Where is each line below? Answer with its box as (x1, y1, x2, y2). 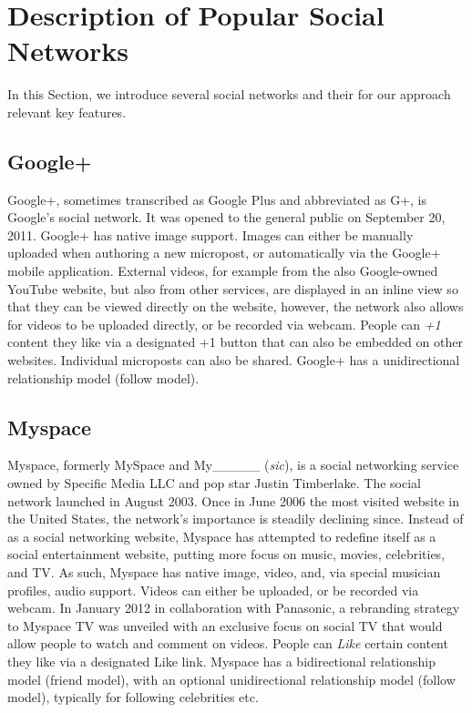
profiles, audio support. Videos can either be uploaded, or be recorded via (7, 580, 419, 599)
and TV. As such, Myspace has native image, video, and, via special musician (7, 563, 441, 581)
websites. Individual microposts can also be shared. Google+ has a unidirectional (7, 351, 460, 370)
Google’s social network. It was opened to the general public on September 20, (7, 208, 446, 227)
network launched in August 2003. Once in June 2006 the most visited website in (7, 491, 459, 510)
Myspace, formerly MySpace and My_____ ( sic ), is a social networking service (7, 455, 459, 474)
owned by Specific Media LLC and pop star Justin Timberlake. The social (7, 474, 421, 493)
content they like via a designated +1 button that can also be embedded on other (7, 332, 463, 351)
